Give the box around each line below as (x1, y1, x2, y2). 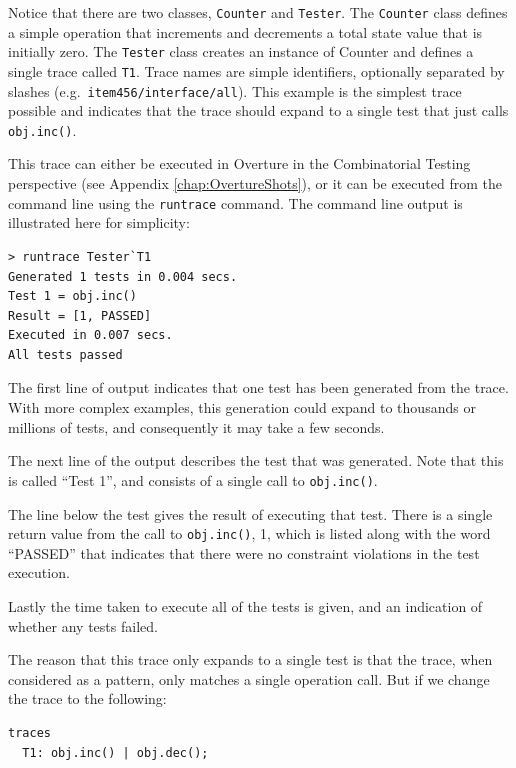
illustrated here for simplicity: (8, 212, 190, 233)
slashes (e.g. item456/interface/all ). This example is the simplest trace (8, 80, 462, 101)
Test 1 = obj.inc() (8, 289, 137, 304)
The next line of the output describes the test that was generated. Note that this (8, 450, 504, 471)
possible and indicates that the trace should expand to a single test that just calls (8, 100, 509, 121)
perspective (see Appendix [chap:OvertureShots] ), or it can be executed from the (8, 173, 502, 194)
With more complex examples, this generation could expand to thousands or (8, 397, 476, 418)
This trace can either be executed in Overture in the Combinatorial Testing (8, 153, 471, 174)
